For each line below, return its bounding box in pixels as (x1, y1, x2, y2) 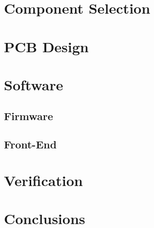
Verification (4, 170, 83, 190)
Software (4, 74, 63, 94)
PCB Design (4, 36, 89, 56)
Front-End (4, 137, 57, 152)
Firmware (4, 108, 53, 123)
